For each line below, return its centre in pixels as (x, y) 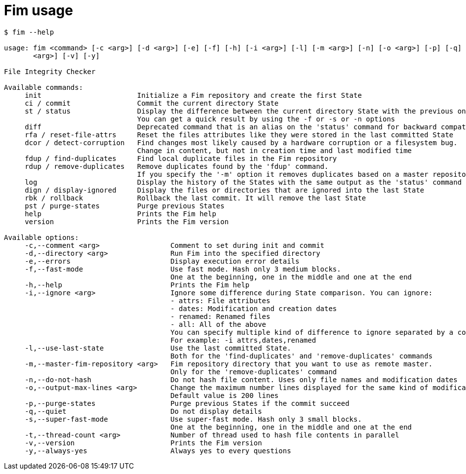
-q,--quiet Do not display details (143, 411)
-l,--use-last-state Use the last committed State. (158, 348)
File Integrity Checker (50, 71)
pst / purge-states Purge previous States (125, 206)
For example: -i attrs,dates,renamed (243, 340)
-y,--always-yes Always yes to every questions (158, 451)
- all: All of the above (218, 324)
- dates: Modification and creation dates (254, 308)
